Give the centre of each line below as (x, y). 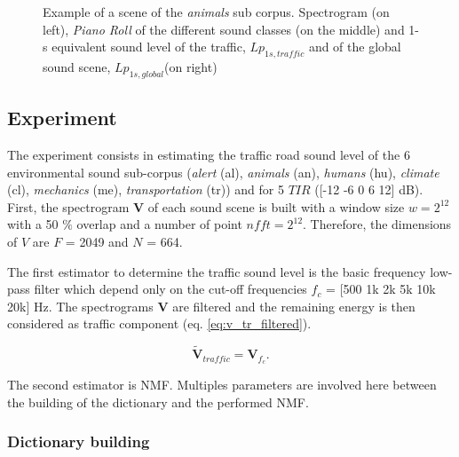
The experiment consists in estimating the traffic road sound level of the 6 (209, 154)
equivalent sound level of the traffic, (149, 47)
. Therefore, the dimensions (377, 224)
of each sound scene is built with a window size (276, 206)
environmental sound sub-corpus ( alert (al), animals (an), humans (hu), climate (223, 172)
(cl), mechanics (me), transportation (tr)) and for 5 (146, 189)
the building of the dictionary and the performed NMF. (158, 402)
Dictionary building (79, 441)
